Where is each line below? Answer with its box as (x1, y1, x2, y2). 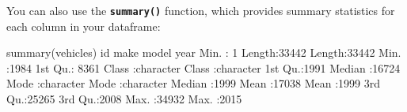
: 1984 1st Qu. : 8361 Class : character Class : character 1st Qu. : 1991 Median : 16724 (6, 59, 401, 76)
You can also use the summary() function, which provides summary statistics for (6, 2, 395, 18)
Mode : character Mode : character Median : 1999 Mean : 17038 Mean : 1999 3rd (6, 75, 381, 91)
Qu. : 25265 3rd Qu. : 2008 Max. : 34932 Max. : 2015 (6, 91, 242, 107)
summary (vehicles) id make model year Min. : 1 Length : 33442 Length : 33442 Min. (6, 44, 401, 61)
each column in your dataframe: (6, 17, 161, 34)
